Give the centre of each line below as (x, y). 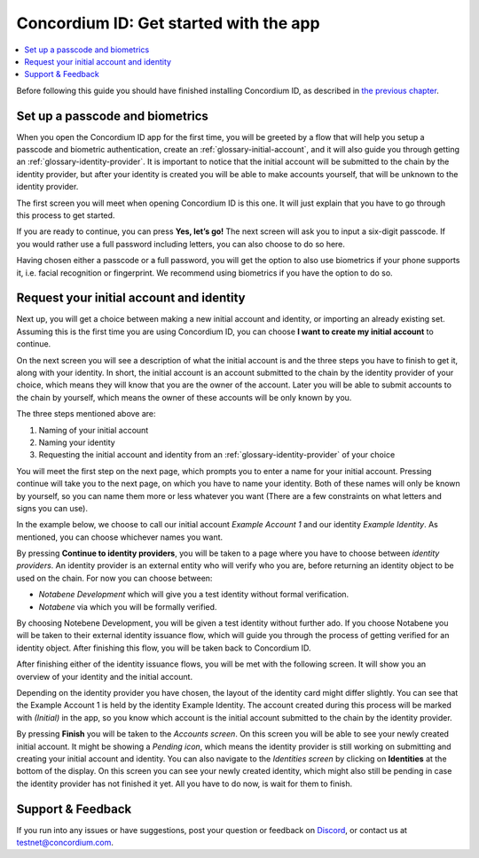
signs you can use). (52, 508)
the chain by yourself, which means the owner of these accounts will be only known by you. (184, 397)
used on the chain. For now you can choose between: (114, 578)
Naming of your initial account (94, 430)
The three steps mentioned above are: (86, 414)
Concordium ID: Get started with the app (168, 23)
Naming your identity (77, 442)
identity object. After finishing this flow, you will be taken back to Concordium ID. (164, 648)
